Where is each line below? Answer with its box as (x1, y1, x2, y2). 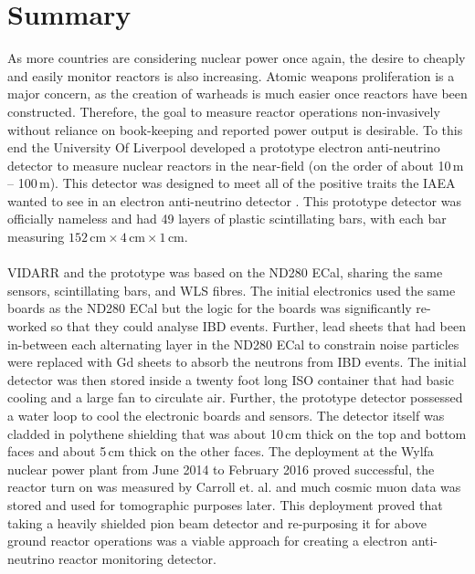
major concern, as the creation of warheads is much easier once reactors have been (7, 84, 468, 103)
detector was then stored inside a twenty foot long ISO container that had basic (7, 370, 454, 389)
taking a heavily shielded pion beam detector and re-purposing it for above (7, 513, 427, 532)
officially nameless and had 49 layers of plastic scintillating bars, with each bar (7, 209, 447, 228)
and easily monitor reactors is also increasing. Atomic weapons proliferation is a (7, 66, 455, 85)
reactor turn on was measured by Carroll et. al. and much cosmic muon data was (7, 477, 461, 496)
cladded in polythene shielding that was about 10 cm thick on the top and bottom (7, 423, 467, 443)
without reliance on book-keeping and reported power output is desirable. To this (7, 120, 463, 139)
